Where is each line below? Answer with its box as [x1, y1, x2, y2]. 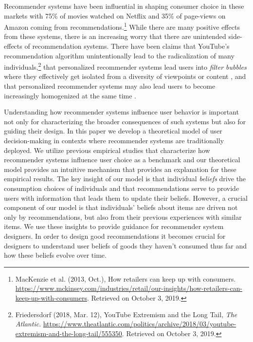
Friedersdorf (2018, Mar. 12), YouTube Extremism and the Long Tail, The [15, 309, 237, 319]
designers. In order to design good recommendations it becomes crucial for [4, 230, 226, 241]
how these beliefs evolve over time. [4, 250, 107, 260]
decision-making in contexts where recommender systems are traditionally [4, 135, 224, 146]
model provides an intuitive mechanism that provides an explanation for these [4, 164, 236, 174]
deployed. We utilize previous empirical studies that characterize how [4, 145, 210, 155]
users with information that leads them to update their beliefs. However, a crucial [4, 192, 248, 203]
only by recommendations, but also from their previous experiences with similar [4, 211, 242, 222]
